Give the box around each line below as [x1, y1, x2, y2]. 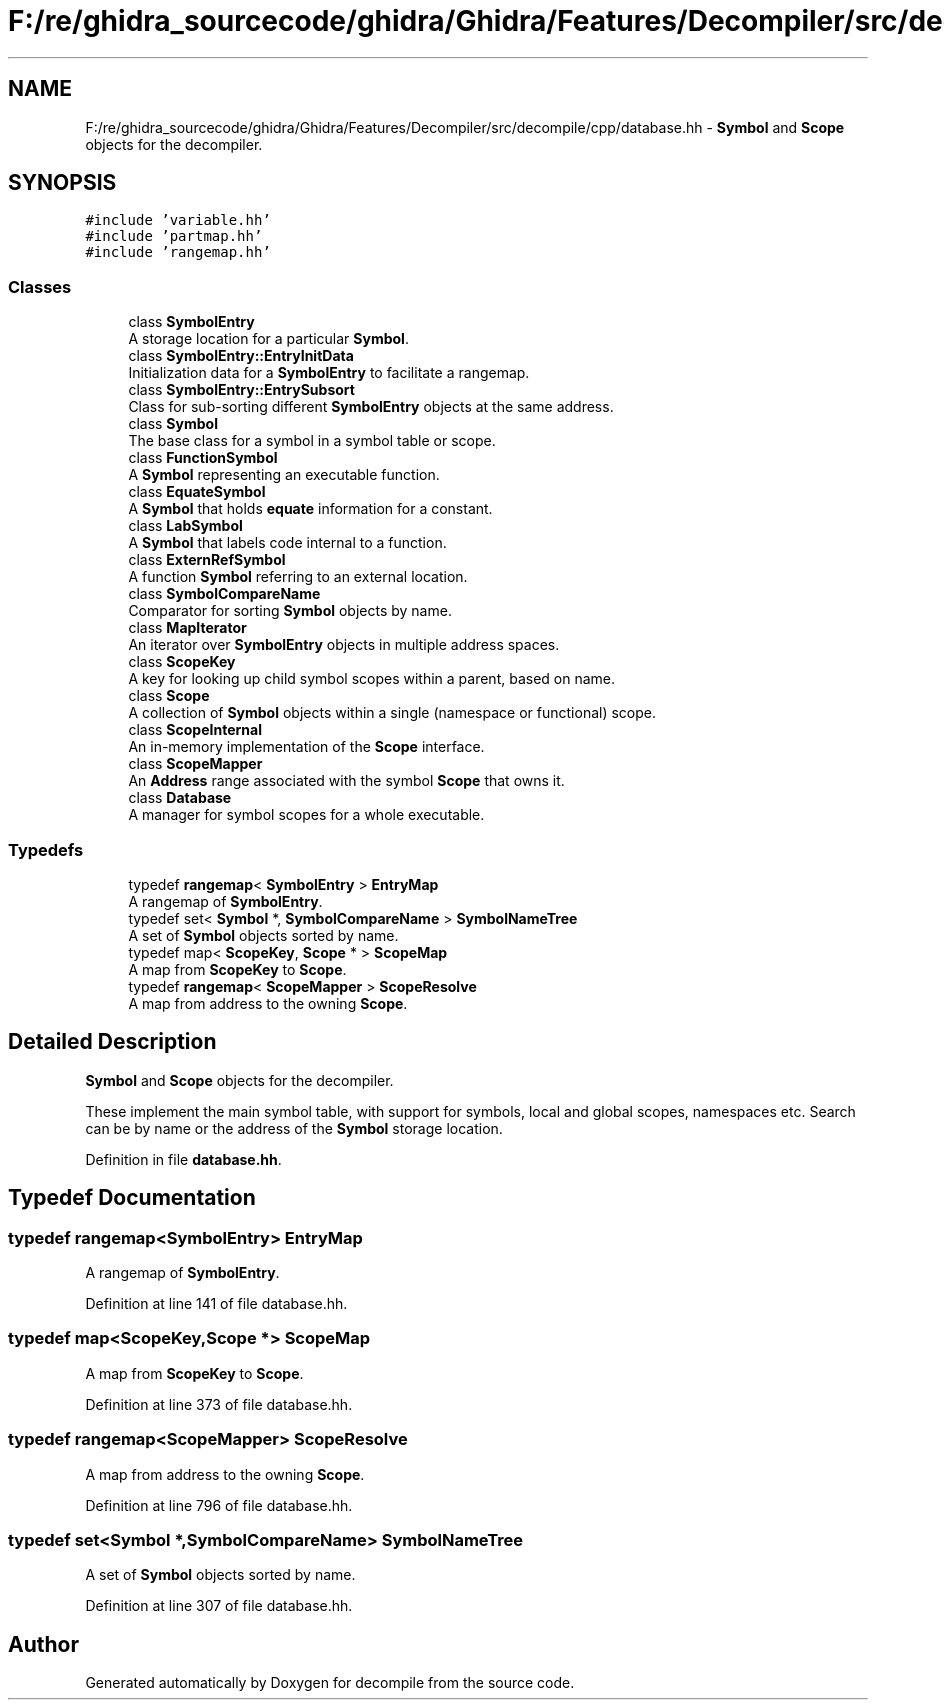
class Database [128, 789, 232, 807]
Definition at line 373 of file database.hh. [85, 1395, 353, 1413]
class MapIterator [128, 619, 247, 637]
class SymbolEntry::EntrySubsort [128, 381, 355, 399]
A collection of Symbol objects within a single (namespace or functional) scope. [128, 704, 656, 722]
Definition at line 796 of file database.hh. [85, 1496, 353, 1514]
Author [8, 1631, 79, 1657]
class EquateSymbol [128, 483, 266, 501]
